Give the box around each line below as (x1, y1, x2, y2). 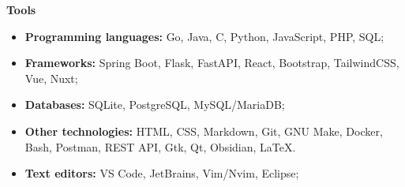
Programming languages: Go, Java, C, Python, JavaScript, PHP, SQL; (24, 28, 384, 44)
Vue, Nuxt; (24, 69, 78, 86)
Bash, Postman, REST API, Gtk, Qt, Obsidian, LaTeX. (24, 138, 296, 155)
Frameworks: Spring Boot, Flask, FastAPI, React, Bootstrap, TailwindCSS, (24, 54, 399, 71)
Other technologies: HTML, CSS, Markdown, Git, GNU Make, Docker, (24, 122, 383, 139)
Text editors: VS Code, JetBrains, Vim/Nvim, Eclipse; (24, 165, 299, 181)
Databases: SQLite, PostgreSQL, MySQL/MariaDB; (24, 96, 285, 113)
